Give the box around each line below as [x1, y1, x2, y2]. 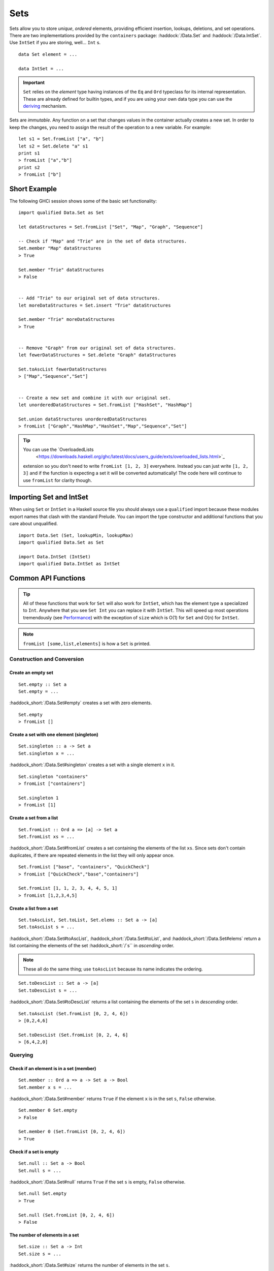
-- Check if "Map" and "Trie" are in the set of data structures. [18, 238, 187, 244]
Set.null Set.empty [18, 1191, 67, 1197]
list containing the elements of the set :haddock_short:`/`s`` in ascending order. [9, 943, 175, 949]
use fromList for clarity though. [23, 477, 92, 483]
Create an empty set [9, 670, 53, 676]
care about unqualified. [9, 521, 58, 527]
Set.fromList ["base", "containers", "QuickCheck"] [18, 864, 150, 870]
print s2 [18, 164, 40, 170]
